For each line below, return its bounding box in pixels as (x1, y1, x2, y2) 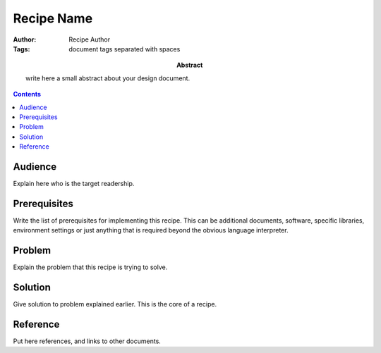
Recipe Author (68, 35, 111, 44)
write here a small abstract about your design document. (25, 74, 190, 82)
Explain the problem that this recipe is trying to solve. (13, 263, 168, 271)
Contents (13, 90, 42, 99)
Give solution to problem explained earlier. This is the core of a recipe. (13, 300, 217, 309)
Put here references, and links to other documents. (13, 337, 162, 345)
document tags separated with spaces (68, 44, 181, 53)
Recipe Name (13, 11, 93, 26)
